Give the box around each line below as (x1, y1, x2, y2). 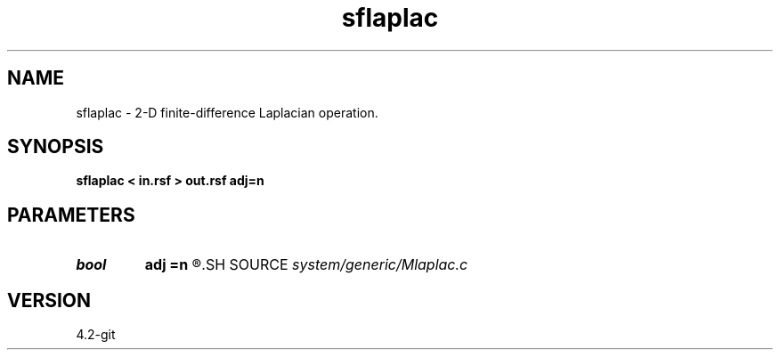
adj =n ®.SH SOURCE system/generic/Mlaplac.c (144, 256, 468, 274)
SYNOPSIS (7, 135, 104, 158)
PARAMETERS (7, 203, 135, 226)
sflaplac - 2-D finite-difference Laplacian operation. (76, 104, 378, 120)
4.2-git (76, 327, 116, 343)
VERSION (7, 288, 92, 312)
